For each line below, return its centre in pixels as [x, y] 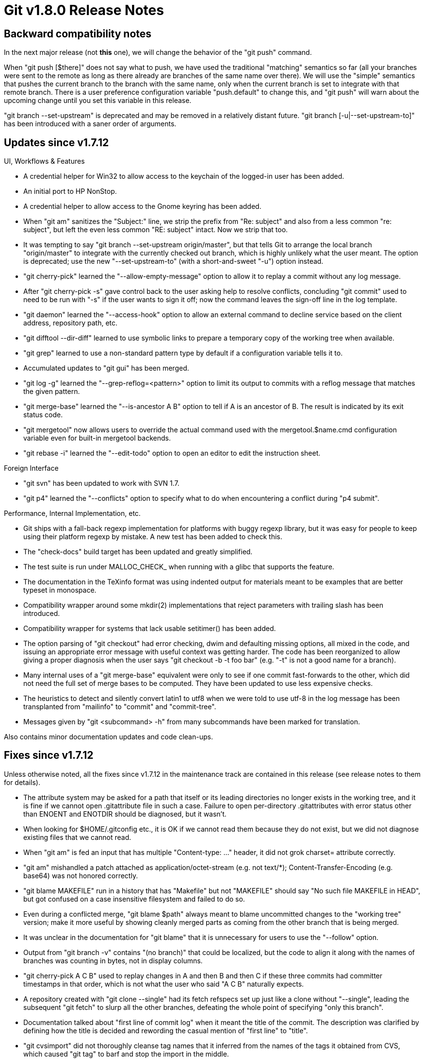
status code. [43, 415]
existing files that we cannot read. [77, 837]
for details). [22, 782]
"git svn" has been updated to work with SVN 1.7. [101, 483]
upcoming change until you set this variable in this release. [98, 101]
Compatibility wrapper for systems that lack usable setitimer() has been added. [150, 629]
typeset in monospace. [60, 590]
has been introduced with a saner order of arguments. [90, 124]
